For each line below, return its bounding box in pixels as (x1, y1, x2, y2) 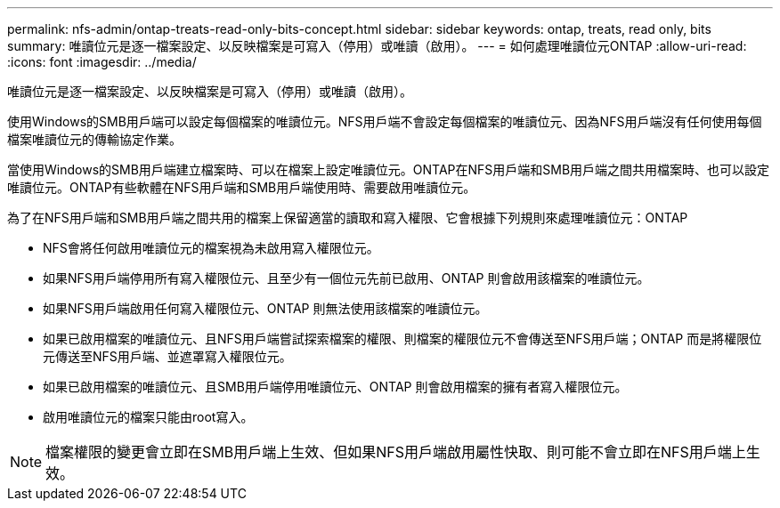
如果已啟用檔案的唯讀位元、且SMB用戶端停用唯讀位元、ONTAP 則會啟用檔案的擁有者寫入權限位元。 (43, 379, 628, 394)
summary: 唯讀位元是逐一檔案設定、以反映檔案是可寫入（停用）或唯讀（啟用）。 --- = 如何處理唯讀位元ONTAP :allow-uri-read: (7, 38, 747, 53)
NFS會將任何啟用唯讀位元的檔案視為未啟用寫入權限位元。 (43, 240, 379, 255)
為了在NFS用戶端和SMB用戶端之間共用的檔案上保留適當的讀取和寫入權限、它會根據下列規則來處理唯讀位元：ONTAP (7, 210, 688, 225)
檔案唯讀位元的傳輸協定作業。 (7, 132, 182, 147)
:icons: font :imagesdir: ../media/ (7, 54, 197, 69)
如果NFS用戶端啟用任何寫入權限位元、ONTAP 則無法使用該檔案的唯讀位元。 (43, 301, 488, 316)
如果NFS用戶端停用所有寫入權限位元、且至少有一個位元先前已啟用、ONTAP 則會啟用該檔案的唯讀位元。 (43, 270, 650, 286)
